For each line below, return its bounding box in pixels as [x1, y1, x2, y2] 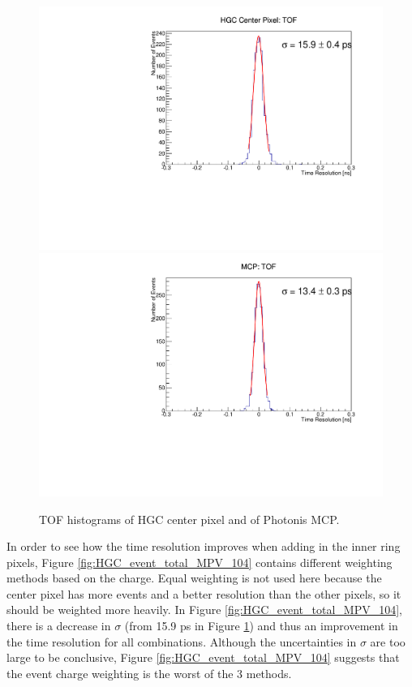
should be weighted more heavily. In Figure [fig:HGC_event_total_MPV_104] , [6, 601, 402, 618]
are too [370, 633, 406, 650]
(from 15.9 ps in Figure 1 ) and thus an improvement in [124, 617, 398, 634]
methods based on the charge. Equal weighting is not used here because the [6, 569, 382, 586]
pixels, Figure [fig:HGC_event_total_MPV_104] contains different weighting [6, 553, 393, 570]
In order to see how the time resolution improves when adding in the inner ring [6, 538, 401, 555]
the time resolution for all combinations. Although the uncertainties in [6, 633, 357, 650]
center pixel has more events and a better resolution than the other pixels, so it [6, 585, 401, 602]
